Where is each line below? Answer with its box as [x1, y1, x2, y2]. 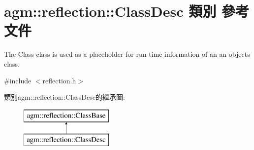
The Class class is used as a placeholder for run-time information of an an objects [4, 49, 250, 59]
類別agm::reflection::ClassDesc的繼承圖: [4, 92, 125, 102]
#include [4, 75, 32, 85]
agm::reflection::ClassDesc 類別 [4, 1, 217, 21]
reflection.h [42, 75, 76, 85]
